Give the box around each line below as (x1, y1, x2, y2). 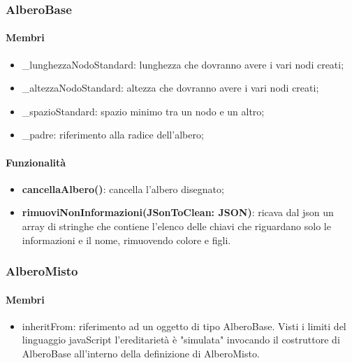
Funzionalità (6, 155, 66, 169)
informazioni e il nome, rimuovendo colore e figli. (22, 232, 231, 247)
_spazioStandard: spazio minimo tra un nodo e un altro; (22, 104, 265, 118)
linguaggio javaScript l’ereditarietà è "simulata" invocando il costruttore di (22, 332, 340, 347)
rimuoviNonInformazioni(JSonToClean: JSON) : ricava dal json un (22, 205, 334, 220)
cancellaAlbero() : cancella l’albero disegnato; (22, 181, 224, 196)
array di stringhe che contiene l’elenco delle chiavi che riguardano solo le (22, 219, 331, 233)
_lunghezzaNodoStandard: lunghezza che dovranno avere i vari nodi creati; (22, 57, 344, 71)
